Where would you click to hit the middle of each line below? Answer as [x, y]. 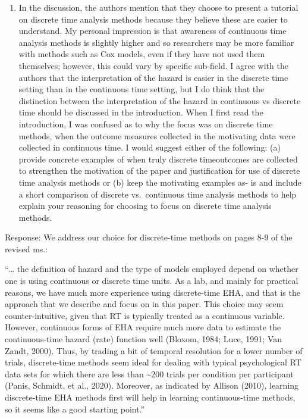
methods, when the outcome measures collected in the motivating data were [157, 135]
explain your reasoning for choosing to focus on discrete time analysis [145, 206]
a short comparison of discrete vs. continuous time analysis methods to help [158, 194]
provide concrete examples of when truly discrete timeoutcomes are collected [158, 159]
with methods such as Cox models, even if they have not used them [142, 54]
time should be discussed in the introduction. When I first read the [141, 112]
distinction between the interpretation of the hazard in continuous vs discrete [160, 100]
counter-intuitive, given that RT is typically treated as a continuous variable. [145, 315]
